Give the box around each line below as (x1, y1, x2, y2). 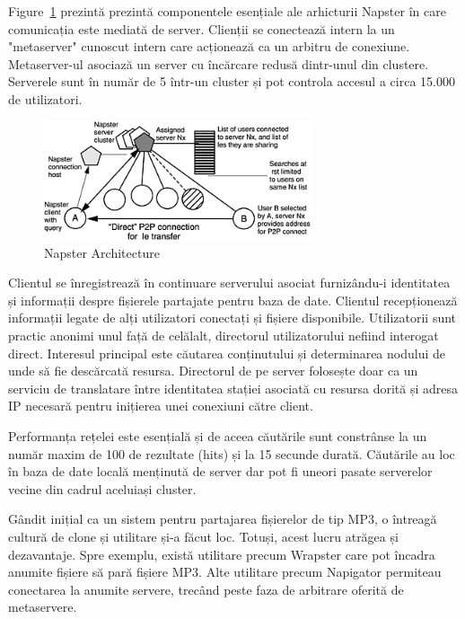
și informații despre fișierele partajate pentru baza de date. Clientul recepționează (8, 290, 458, 309)
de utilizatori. (8, 89, 83, 108)
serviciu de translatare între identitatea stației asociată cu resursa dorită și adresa (8, 378, 459, 397)
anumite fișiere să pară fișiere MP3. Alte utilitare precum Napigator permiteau (8, 562, 442, 581)
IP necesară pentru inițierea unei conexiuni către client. (8, 396, 313, 415)
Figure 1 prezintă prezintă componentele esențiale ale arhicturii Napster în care (8, 2, 446, 20)
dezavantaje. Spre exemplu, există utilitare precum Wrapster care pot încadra (8, 544, 435, 563)
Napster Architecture (44, 243, 160, 261)
